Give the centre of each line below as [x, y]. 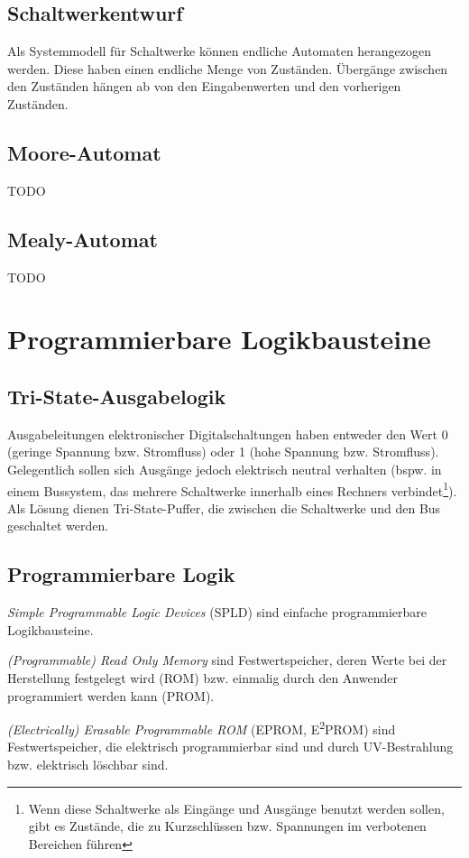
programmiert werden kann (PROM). [111, 695]
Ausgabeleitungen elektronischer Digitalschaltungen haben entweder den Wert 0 [228, 434]
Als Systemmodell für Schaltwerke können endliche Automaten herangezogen [220, 51]
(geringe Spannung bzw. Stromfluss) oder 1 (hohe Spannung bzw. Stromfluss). [223, 452]
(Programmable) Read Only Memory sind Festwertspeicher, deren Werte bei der [227, 660]
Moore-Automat [84, 152]
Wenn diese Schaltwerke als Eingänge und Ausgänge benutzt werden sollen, [236, 808]
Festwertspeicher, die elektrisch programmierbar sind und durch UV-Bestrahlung [230, 747]
